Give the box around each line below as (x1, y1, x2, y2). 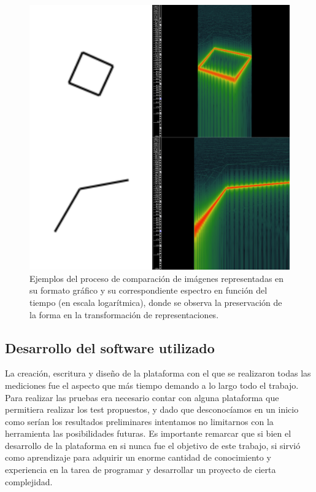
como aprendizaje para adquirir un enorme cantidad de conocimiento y (5, 451, 271, 464)
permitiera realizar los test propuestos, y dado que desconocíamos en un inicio (5, 403, 299, 416)
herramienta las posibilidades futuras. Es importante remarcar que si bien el (5, 427, 291, 440)
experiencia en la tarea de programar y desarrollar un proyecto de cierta (5, 463, 276, 476)
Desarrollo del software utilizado (5, 338, 215, 357)
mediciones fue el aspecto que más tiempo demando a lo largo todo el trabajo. (5, 378, 299, 391)
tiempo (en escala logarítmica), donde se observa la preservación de (29, 295, 282, 308)
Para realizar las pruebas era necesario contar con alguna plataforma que (5, 391, 279, 404)
